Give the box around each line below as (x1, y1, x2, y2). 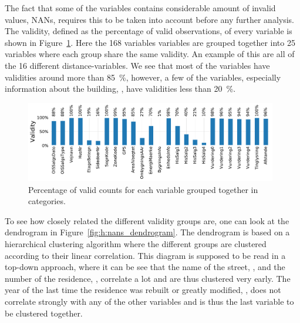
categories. (28, 195, 66, 207)
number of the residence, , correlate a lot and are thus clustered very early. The (5, 272, 291, 284)
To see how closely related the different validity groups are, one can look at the (5, 214, 289, 227)
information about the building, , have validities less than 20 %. (5, 82, 236, 95)
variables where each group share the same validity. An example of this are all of (5, 48, 295, 60)
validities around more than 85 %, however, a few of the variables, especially (5, 71, 281, 83)
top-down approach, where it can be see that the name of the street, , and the (5, 261, 285, 273)
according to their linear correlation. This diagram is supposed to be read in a (5, 249, 286, 261)
